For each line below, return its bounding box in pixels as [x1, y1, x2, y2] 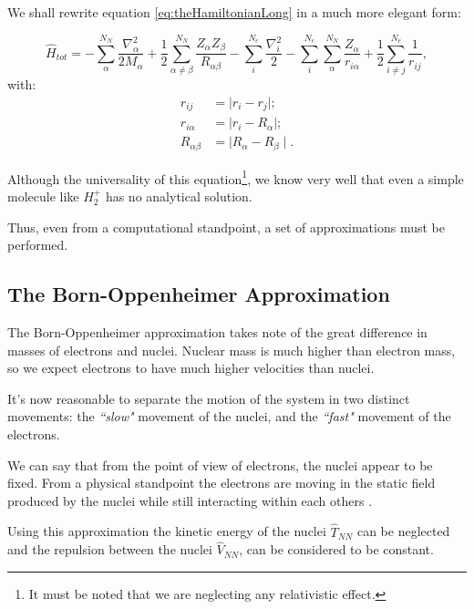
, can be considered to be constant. [239, 540, 434, 559]
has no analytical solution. [105, 186, 252, 205]
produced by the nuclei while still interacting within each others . [7, 490, 373, 510]
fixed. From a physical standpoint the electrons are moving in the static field [7, 473, 436, 492]
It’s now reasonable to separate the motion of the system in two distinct [7, 388, 410, 408]
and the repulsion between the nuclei [7, 540, 212, 559]
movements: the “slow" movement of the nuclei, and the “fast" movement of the [7, 407, 451, 426]
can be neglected [356, 521, 450, 541]
